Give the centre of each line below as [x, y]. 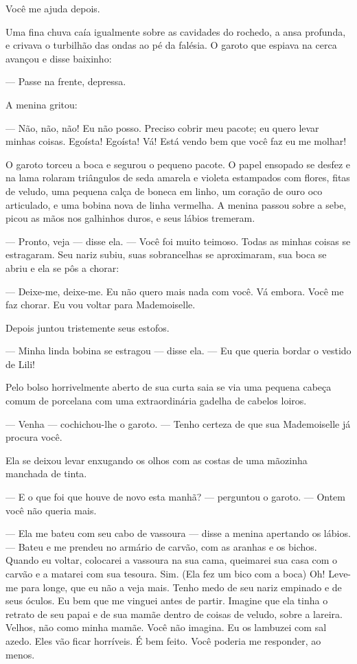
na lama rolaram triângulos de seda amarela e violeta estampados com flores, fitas [178, 178]
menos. [20, 654]
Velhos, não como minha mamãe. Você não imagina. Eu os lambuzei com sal [166, 627]
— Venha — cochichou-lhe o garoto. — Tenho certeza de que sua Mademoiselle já [178, 423]
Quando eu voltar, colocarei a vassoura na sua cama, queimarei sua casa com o [172, 560]
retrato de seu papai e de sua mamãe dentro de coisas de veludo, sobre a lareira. [174, 614]
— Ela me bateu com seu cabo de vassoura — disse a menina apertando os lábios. [178, 533]
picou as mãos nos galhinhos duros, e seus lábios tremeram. [130, 218]
